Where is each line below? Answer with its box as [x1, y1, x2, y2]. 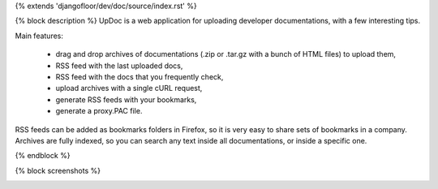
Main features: [15, 31, 64, 41]
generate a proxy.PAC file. [55, 106, 143, 116]
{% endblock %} [15, 151, 71, 161]
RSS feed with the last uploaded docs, [55, 61, 183, 71]
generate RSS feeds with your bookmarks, [55, 94, 197, 105]
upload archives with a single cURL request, [55, 84, 203, 93]
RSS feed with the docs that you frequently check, [55, 71, 224, 81]
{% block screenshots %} [15, 165, 101, 175]
